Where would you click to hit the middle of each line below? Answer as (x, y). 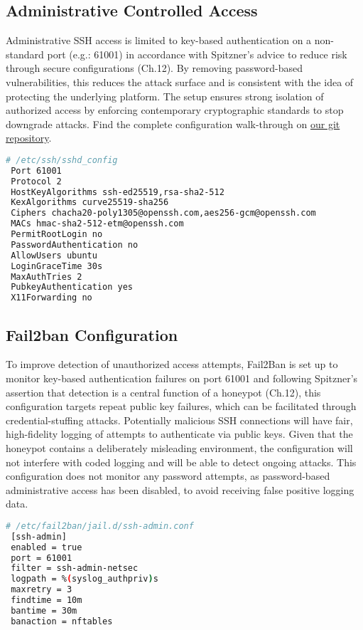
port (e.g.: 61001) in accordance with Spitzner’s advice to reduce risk (197, 54)
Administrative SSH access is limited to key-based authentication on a (159, 40)
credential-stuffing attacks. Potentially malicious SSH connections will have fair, (179, 420)
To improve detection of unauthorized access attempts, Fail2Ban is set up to (172, 364)
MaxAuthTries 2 (47, 277)
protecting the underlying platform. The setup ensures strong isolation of (165, 96)
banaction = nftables (62, 621)
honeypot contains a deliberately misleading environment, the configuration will (179, 447)
